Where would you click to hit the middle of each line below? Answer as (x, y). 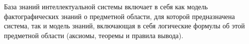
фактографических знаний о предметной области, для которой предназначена (120, 16)
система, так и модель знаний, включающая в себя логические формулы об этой (124, 26)
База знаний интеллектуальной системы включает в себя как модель (106, 6)
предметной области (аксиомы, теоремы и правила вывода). (94, 35)
